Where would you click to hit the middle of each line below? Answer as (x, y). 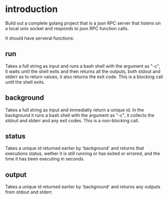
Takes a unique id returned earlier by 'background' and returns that (75, 148)
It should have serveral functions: (40, 38)
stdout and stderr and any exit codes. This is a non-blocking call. (72, 120)
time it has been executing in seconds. (45, 159)
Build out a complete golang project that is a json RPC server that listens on (83, 23)
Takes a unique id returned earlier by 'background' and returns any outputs (83, 187)
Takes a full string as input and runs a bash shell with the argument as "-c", (83, 66)
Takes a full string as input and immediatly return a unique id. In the (75, 110)
